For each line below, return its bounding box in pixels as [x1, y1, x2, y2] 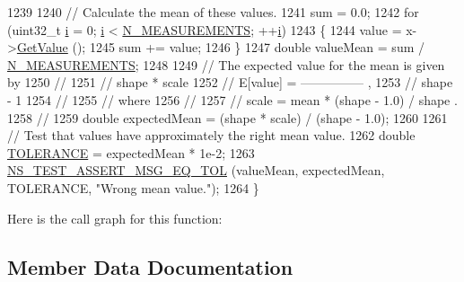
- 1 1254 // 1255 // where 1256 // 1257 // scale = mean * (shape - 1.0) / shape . [7, 90, 458, 109]
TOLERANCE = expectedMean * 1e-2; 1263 [7, 143, 255, 162]
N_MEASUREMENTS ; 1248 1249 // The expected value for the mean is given [7, 55, 445, 74]
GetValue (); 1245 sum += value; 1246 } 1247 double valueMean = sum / [16, 38, 425, 57]
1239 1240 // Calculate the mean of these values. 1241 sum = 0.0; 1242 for [7, 3, 419, 21]
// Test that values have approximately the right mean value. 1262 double [7, 126, 416, 145]
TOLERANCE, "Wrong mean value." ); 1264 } [7, 178, 259, 197]
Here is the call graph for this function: [7, 208, 223, 227]
